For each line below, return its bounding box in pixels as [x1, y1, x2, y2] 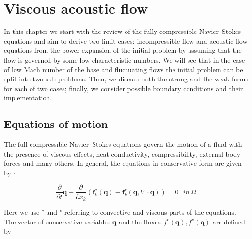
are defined [212, 216, 245, 226]
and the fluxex [119, 216, 161, 226]
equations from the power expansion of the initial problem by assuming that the [4, 45, 242, 55]
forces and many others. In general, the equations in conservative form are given [4, 158, 242, 168]
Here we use [4, 207, 40, 217]
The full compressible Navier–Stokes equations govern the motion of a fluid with [4, 139, 242, 149]
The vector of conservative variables [4, 216, 110, 226]
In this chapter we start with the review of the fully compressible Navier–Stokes [4, 26, 241, 36]
